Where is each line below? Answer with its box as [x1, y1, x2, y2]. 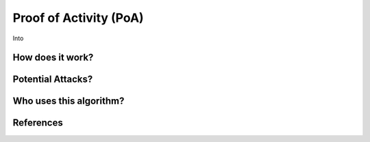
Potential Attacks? [12, 74, 93, 85]
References [12, 117, 63, 129]
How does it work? [12, 52, 94, 63]
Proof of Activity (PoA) [12, 10, 144, 25]
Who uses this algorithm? [12, 96, 125, 107]
